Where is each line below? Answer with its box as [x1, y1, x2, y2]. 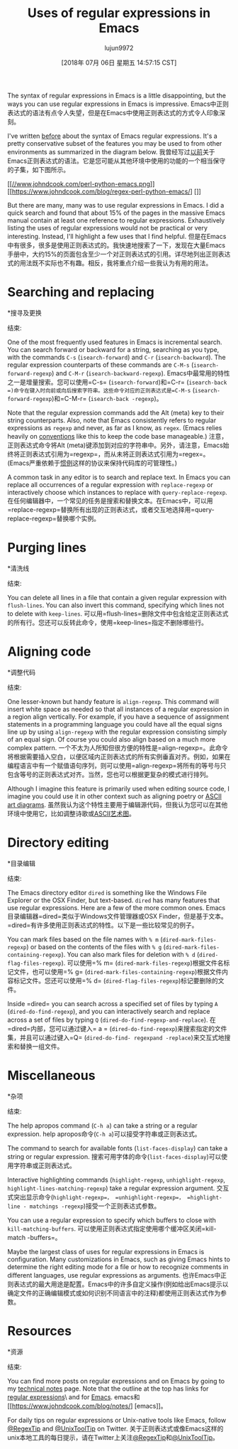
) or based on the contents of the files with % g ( [25, 942, 166, 951]
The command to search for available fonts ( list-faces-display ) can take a [7, 1143, 228, 1153]
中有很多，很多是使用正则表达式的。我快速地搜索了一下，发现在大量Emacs [7, 240, 225, 250]
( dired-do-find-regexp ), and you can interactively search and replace [7, 1007, 210, 1015]
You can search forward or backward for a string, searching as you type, [7, 345, 220, 353]
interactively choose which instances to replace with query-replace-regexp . [7, 488, 228, 496]
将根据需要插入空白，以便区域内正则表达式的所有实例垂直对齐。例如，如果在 [7, 752, 231, 761]
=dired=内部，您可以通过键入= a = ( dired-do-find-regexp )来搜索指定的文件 [7, 1024, 227, 1032]
